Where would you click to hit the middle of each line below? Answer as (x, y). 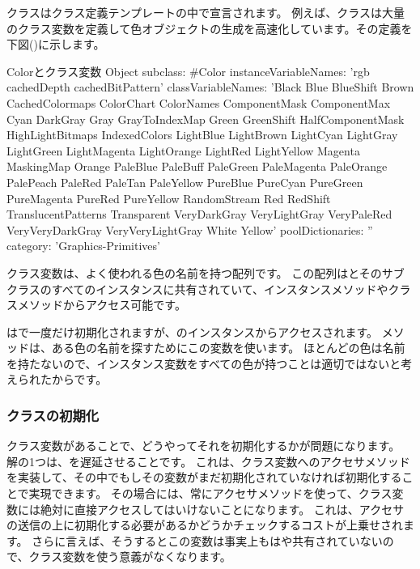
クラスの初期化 (53, 415)
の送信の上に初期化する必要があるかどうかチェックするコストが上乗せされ (205, 525)
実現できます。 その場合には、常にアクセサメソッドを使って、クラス (210, 493)
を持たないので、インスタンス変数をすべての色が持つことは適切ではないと (204, 363)
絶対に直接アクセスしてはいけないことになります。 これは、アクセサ (222, 509)
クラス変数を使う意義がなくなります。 (130, 556)
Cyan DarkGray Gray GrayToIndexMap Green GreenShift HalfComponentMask (206, 119)
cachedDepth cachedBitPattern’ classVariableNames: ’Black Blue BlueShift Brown (210, 87)
